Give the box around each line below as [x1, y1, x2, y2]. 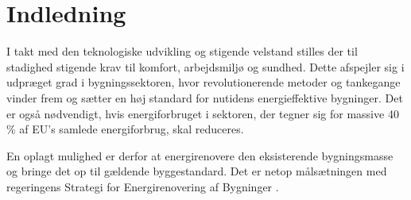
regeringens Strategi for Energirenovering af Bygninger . [6, 178, 279, 194]
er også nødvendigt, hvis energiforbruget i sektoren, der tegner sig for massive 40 [6, 105, 399, 121]
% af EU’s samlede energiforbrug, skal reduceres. [6, 121, 244, 137]
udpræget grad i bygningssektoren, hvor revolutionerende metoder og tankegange [6, 74, 401, 90]
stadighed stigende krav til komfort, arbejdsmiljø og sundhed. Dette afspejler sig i [6, 58, 405, 75]
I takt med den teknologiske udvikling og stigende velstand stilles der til [6, 43, 358, 60]
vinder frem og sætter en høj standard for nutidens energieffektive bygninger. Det [6, 89, 403, 106]
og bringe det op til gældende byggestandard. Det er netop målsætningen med [6, 163, 387, 179]
